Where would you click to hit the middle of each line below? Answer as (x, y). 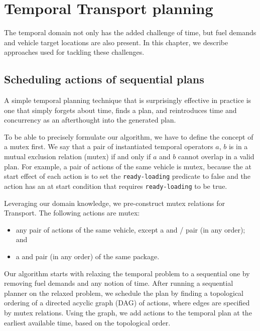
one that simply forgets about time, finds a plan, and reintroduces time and (120, 110)
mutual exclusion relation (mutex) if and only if (78, 156)
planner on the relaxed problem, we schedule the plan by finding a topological (124, 293)
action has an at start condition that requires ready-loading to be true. (116, 186)
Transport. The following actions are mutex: (72, 213)
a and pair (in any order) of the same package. (88, 256)
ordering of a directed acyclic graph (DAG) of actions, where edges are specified (127, 303)
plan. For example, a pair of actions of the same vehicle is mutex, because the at (128, 166)
